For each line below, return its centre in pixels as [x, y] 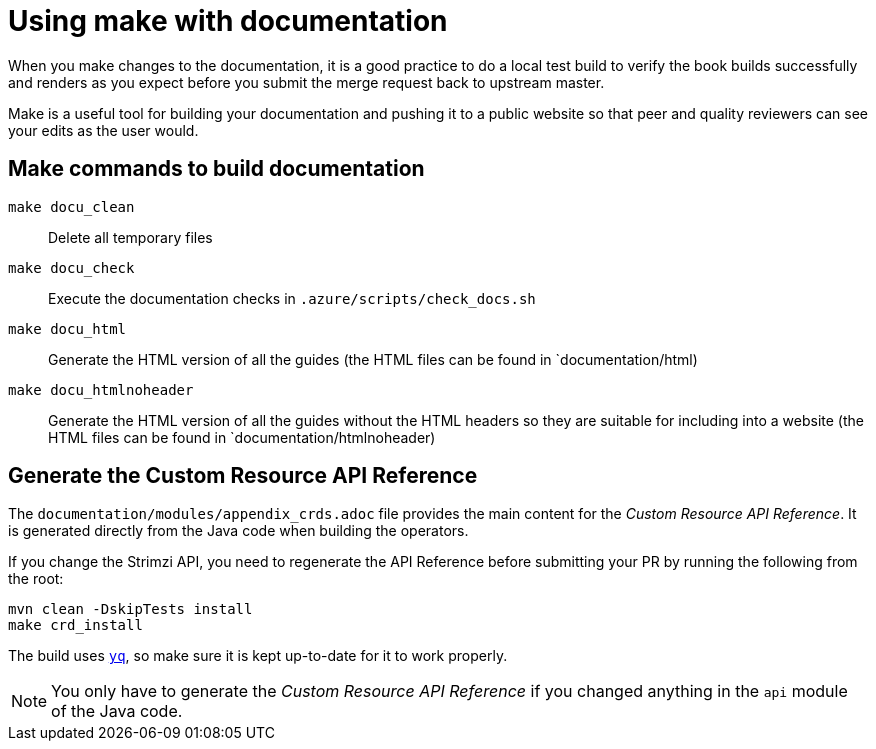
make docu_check [71, 267]
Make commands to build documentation [216, 169]
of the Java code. [117, 711]
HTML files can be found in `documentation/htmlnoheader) [242, 437]
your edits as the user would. [103, 130]
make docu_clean [71, 206]
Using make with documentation [228, 21]
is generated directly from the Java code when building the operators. [238, 531]
